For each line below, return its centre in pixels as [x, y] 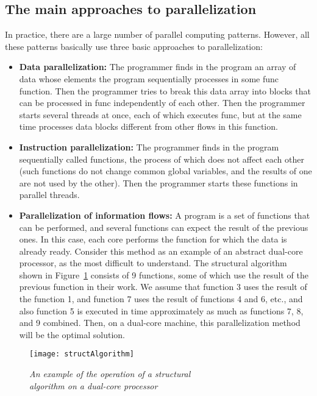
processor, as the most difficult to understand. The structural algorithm [153, 263]
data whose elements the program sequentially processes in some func [149, 78]
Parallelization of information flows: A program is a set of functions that [165, 215]
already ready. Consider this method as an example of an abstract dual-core [161, 251]
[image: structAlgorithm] [82, 354]
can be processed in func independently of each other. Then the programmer [162, 103]
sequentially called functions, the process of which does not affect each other [162, 159]
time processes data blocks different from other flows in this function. [148, 126]
